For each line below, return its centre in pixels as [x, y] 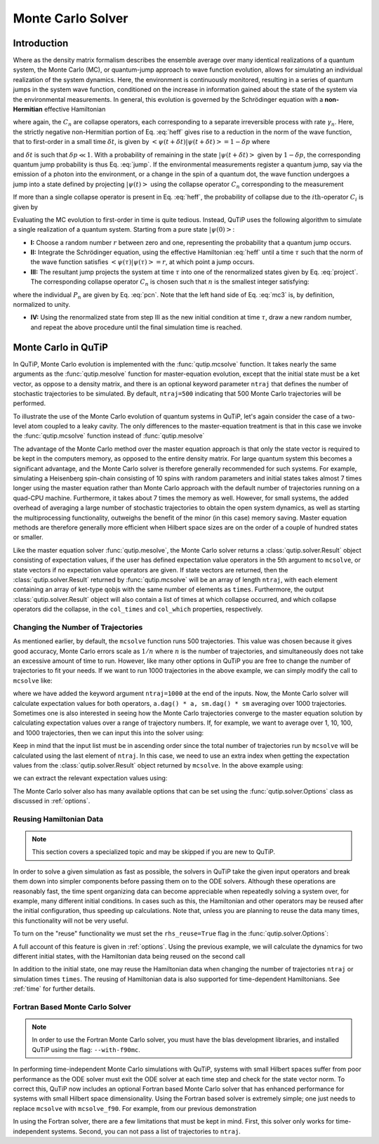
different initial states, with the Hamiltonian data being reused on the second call [129, 956]
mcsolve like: [33, 681]
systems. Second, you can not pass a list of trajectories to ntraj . [146, 1131]
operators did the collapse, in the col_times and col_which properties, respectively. [138, 609]
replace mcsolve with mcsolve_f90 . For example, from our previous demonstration [135, 1108]
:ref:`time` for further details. [54, 989]
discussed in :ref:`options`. [52, 801]
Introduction [41, 43]
